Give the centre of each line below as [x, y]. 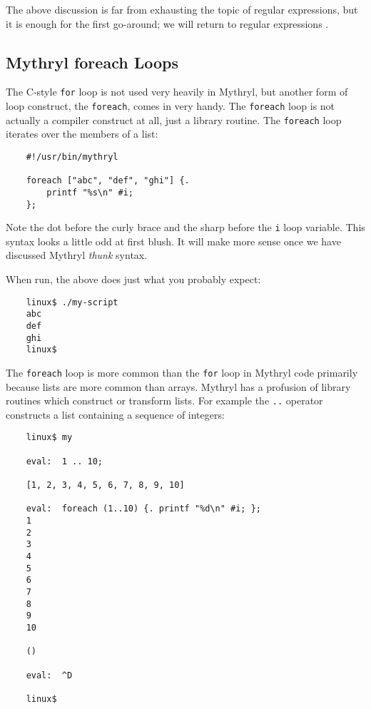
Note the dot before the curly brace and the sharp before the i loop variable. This [185, 227]
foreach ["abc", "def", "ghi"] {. [108, 181]
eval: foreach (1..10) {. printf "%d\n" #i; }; [143, 509]
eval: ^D [49, 675]
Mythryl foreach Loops [92, 62]
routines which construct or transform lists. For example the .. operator [164, 401]
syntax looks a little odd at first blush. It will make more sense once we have [173, 241]
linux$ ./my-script [72, 302]
